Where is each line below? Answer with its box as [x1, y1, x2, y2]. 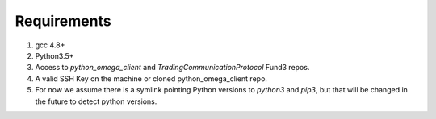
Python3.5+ [35, 51, 74, 60]
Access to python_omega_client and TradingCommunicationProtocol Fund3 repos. [35, 63, 310, 72]
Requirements [15, 12, 112, 30]
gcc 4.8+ [35, 40, 65, 50]
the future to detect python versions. [35, 96, 157, 106]
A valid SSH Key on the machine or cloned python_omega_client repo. [35, 73, 268, 84]
